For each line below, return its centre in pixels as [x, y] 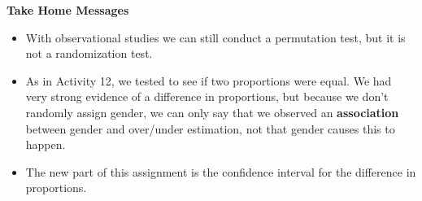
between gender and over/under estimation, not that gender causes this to [210, 128]
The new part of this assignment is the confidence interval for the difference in [221, 171]
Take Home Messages [68, 10]
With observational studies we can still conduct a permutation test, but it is [215, 37]
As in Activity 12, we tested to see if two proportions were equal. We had [209, 80]
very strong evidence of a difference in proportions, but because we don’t [207, 96]
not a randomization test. [89, 53]
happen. [46, 144]
